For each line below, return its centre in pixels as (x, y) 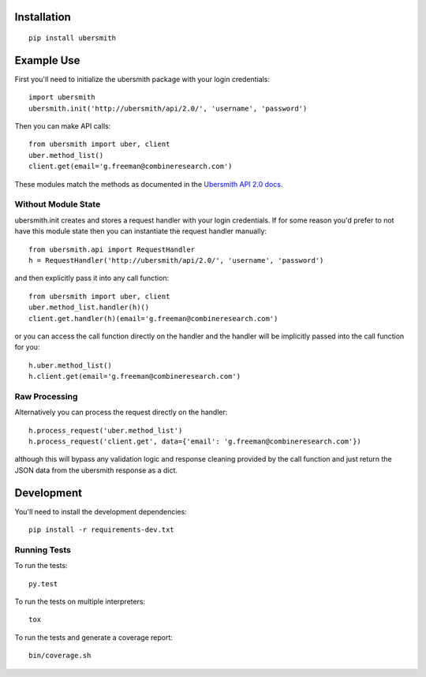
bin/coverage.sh (60, 656)
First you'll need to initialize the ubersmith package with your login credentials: (142, 79)
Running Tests (43, 550)
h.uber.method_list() (70, 365)
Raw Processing (46, 396)
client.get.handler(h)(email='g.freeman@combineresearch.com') (153, 318)
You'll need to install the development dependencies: (101, 511)
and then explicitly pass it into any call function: (92, 278)
